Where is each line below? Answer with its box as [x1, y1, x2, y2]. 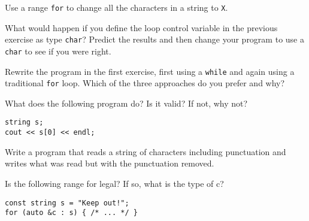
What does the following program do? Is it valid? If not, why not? [5, 96, 248, 109]
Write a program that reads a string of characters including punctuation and [5, 145, 286, 158]
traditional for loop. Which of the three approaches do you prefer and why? [5, 77, 285, 89]
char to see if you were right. [5, 44, 111, 57]
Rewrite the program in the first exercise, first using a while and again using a [5, 65, 295, 77]
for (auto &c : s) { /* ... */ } [5, 208, 138, 217]
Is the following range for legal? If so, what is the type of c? [5, 177, 224, 189]
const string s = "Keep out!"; [5, 198, 129, 207]
